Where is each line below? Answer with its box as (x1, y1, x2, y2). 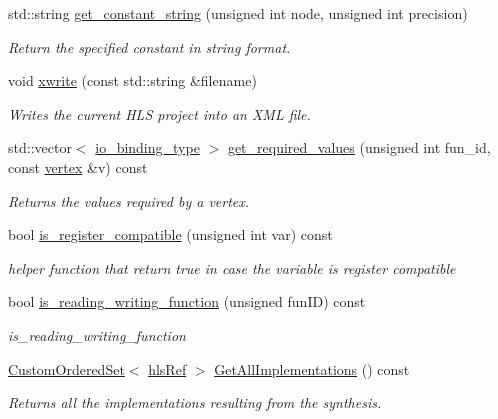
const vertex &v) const (8, 156, 148, 177)
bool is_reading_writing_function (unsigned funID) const (8, 291, 366, 312)
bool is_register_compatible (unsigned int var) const (8, 224, 333, 245)
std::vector (8, 137, 72, 158)
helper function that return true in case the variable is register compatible (8, 257, 456, 278)
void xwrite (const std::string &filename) (8, 70, 257, 91)
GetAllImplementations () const (214, 358, 410, 379)
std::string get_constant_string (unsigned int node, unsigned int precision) (8, 3, 468, 23)
